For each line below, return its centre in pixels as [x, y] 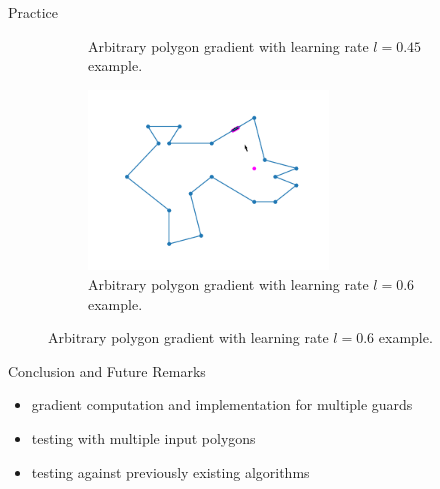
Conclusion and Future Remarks [107, 370]
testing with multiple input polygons [143, 437]
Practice [33, 12]
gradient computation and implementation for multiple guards [222, 404]
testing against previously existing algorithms [170, 471]
